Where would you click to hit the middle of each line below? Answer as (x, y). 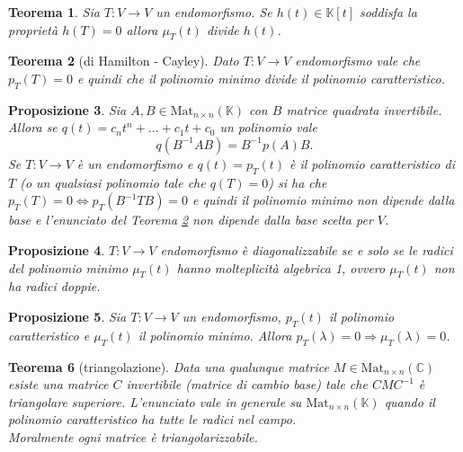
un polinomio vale (268, 127)
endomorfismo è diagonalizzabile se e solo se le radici (307, 249)
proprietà (33, 29)
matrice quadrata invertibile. (364, 109)
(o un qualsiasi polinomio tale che (113, 182)
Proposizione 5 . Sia (67, 316)
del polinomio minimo (68, 267)
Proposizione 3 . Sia (67, 109)
